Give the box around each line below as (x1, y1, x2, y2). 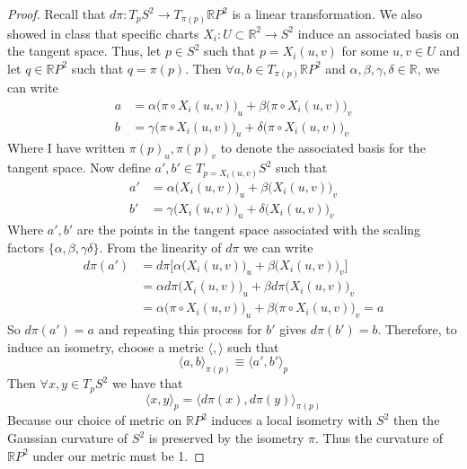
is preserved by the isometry (148, 429, 304, 447)
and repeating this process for (98, 320, 262, 339)
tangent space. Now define (7, 158, 151, 177)
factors (7, 238, 44, 257)
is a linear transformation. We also (232, 4, 422, 22)
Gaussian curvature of (7, 429, 128, 447)
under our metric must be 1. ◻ (32, 446, 205, 465)
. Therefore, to (377, 320, 457, 339)
